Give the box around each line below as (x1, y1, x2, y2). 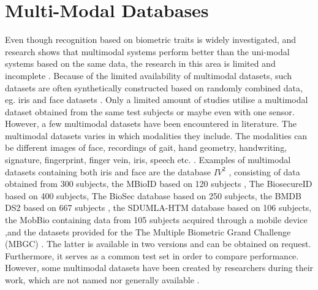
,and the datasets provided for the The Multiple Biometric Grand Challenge (5, 225, 291, 238)
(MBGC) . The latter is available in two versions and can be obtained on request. (5, 237, 311, 250)
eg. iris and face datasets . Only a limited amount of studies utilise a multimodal (5, 93, 308, 106)
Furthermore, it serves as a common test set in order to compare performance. (5, 249, 299, 262)
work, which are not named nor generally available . (5, 273, 200, 286)
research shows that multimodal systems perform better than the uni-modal (5, 45, 290, 58)
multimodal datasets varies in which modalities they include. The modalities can (5, 129, 308, 142)
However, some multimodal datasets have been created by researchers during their (5, 261, 314, 274)
